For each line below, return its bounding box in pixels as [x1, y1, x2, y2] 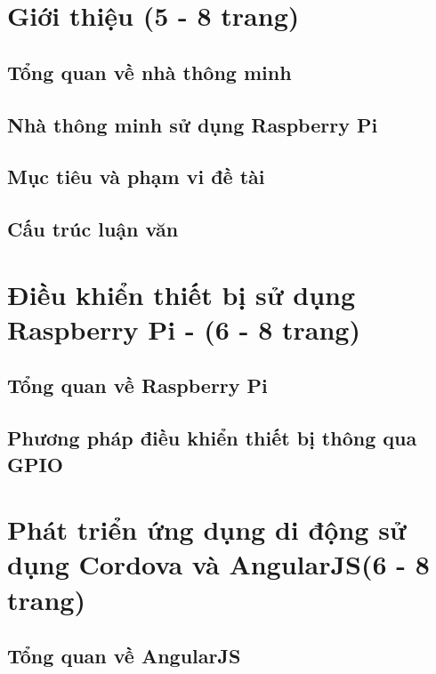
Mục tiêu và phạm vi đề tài [7, 163, 265, 190]
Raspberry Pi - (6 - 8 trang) [7, 310, 360, 347]
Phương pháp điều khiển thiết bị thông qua [7, 424, 417, 452]
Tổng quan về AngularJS [7, 642, 241, 670]
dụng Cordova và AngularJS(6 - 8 [7, 546, 430, 582]
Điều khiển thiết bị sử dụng [7, 276, 356, 312]
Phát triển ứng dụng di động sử [7, 511, 407, 548]
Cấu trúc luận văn [7, 215, 179, 243]
